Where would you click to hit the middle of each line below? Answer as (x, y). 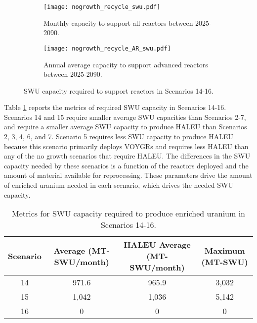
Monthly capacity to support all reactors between (118, 23)
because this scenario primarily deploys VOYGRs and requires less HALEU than (126, 146)
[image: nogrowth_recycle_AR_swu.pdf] (107, 48)
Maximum (225, 250)
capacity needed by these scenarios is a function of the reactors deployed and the (126, 165)
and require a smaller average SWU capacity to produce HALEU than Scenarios (126, 127)
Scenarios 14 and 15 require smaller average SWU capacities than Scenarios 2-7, (125, 117)
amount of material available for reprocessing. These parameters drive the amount (128, 175)
